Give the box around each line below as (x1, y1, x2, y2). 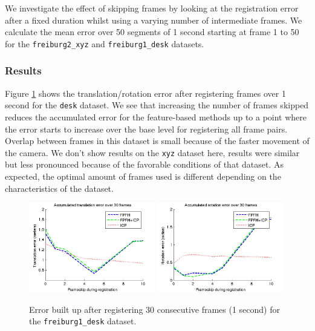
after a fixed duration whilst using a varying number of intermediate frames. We (5, 13, 302, 26)
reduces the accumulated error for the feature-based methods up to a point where (5, 110, 307, 123)
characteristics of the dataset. (5, 182, 114, 194)
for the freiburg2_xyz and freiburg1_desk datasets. (5, 37, 204, 50)
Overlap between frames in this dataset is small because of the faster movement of (5, 134, 310, 147)
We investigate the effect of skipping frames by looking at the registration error (5, 2, 299, 14)
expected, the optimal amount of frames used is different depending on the (5, 169, 281, 182)
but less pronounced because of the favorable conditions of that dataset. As (5, 158, 284, 171)
